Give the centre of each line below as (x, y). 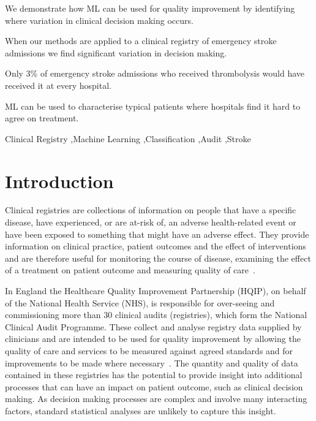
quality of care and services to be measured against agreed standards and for (149, 351)
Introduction (59, 180)
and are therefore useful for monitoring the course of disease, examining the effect (158, 258)
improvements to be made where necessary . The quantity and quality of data (152, 362)
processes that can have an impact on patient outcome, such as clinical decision (154, 386)
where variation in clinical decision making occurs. (99, 20)
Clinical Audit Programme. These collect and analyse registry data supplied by (153, 326)
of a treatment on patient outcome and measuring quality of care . (130, 270)
